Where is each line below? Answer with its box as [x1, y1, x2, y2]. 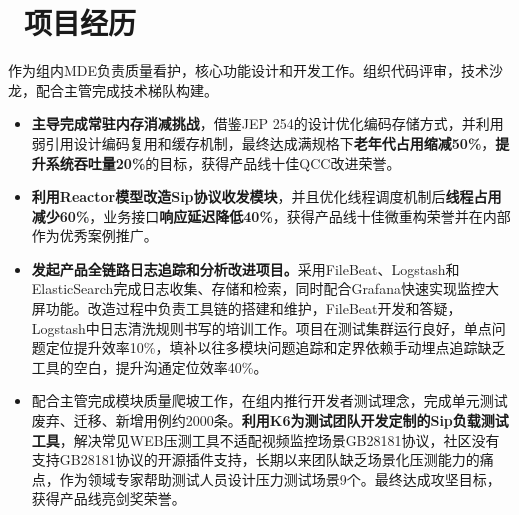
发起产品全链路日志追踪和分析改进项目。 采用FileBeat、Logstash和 [31, 258, 460, 279]
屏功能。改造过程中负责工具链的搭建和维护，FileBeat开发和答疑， [31, 298, 462, 319]
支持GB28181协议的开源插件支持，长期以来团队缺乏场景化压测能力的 [31, 449, 480, 470]
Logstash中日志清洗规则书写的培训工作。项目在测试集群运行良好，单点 [31, 317, 492, 338]
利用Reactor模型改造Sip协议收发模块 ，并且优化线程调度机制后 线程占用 [31, 186, 502, 207]
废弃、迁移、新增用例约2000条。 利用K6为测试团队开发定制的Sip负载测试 [31, 410, 509, 431]
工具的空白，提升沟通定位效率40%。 [31, 356, 268, 377]
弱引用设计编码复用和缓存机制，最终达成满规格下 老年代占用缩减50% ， [31, 132, 496, 153]
